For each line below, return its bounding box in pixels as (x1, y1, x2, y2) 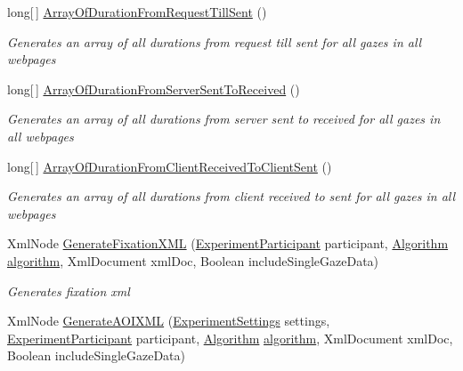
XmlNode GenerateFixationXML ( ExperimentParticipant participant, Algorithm (7, 234, 449, 253)
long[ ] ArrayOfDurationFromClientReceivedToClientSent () (7, 157, 332, 175)
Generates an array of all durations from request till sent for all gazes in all (7, 32, 422, 51)
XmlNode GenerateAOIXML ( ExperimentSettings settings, (7, 311, 330, 330)
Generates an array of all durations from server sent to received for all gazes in (7, 109, 441, 128)
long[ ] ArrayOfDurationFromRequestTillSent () (7, 3, 267, 20)
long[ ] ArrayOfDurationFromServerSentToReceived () (7, 79, 300, 98)
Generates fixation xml (7, 281, 130, 300)
